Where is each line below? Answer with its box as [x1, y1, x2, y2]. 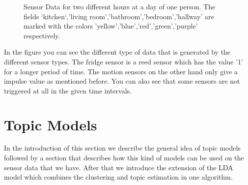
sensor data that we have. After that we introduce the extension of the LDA [4, 162, 233, 172]
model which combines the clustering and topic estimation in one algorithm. [4, 172, 233, 182]
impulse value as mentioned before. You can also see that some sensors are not [4, 76, 240, 86]
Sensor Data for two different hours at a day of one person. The [24, 1, 216, 11]
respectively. [24, 30, 60, 40]
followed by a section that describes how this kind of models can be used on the [4, 153, 244, 163]
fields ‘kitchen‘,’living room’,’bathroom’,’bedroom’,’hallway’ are [24, 11, 214, 21]
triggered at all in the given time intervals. [4, 85, 132, 95]
